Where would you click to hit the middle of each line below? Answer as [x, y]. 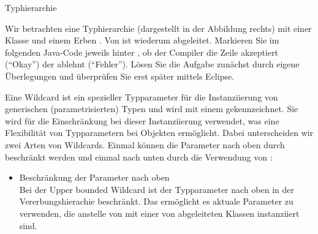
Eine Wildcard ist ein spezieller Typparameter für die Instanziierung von [142, 96]
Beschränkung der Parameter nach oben [94, 177]
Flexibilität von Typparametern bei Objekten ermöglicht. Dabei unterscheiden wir [159, 133]
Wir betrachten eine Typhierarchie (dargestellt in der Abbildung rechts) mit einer [158, 28]
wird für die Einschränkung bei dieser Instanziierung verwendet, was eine [142, 120]
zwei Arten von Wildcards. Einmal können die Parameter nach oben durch [145, 144]
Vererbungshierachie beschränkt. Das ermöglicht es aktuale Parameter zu [156, 201]
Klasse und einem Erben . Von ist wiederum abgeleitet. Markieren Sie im [142, 40]
